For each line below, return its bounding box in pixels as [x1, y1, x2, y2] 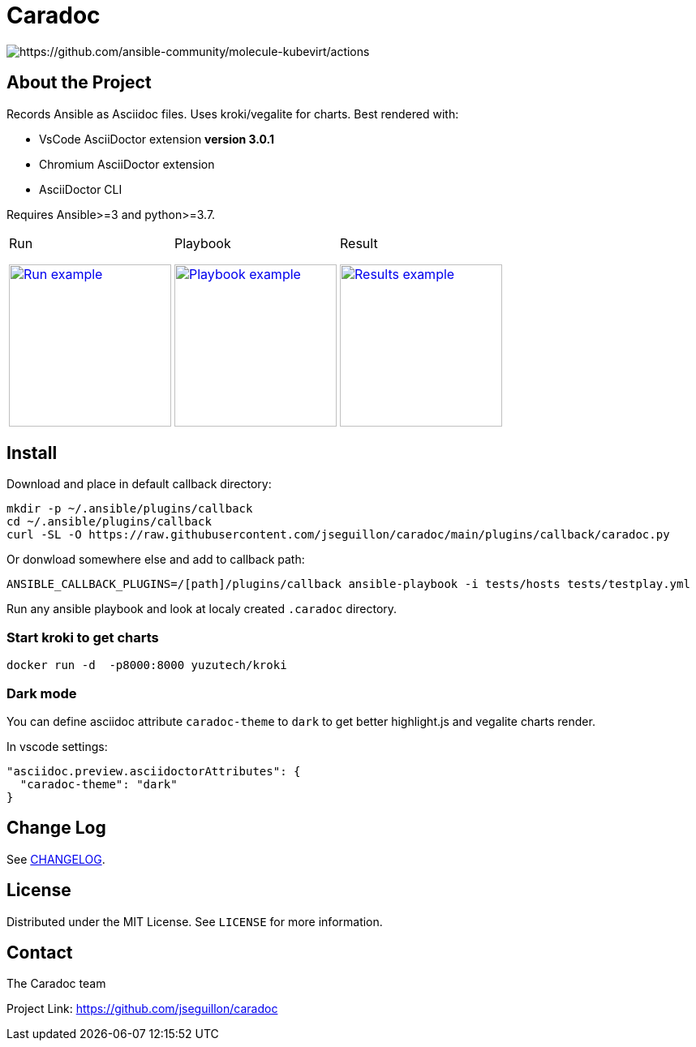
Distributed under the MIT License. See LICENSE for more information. [6, 914, 383, 929]
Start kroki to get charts [6, 629, 159, 646]
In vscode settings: [6, 739, 108, 753]
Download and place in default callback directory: [6, 477, 272, 491]
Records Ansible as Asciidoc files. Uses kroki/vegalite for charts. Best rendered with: [6, 106, 459, 121]
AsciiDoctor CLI [39, 182, 122, 196]
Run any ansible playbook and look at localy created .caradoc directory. [6, 602, 397, 616]
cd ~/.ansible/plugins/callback [6, 515, 212, 529]
